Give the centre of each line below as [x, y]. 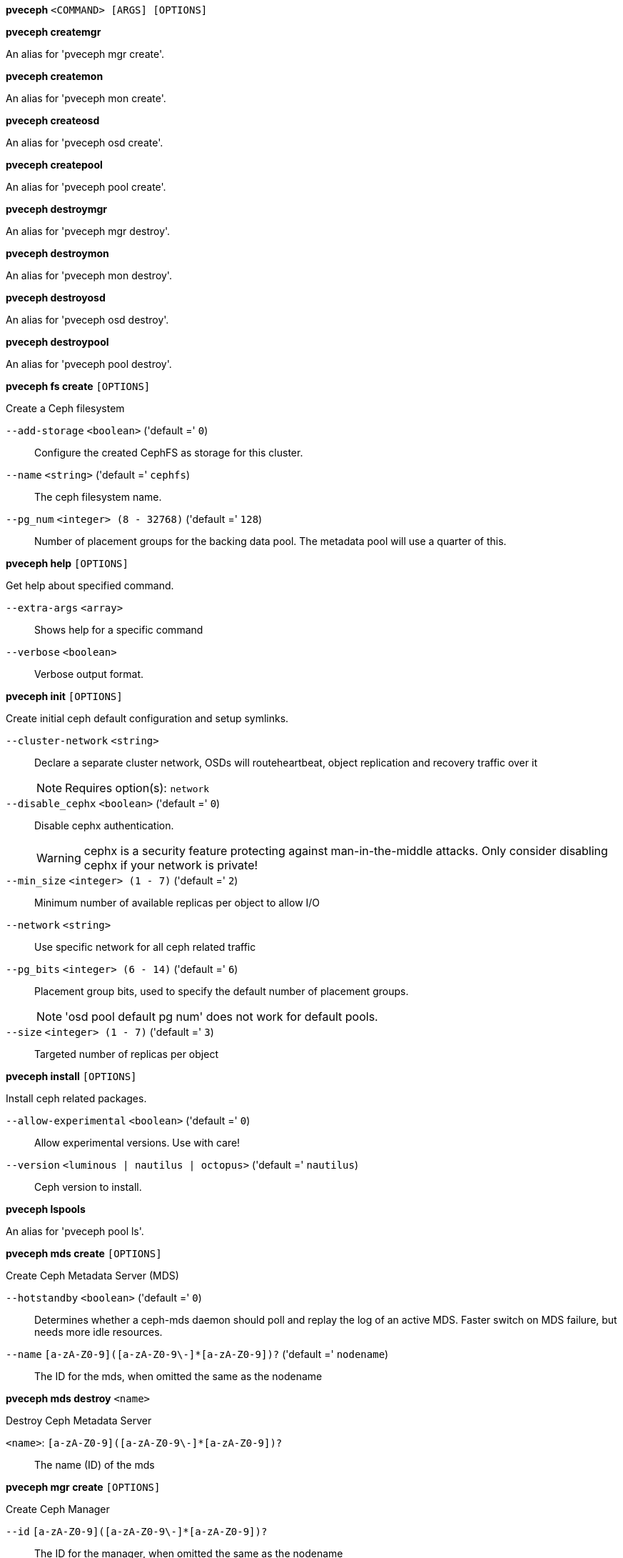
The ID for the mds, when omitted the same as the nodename [178, 1376]
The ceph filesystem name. [98, 497]
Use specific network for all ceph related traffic [145, 947]
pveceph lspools [46, 1209]
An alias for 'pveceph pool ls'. [75, 1231]
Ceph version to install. [88, 1187]
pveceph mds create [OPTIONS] [84, 1253]
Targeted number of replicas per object [126, 1054]
